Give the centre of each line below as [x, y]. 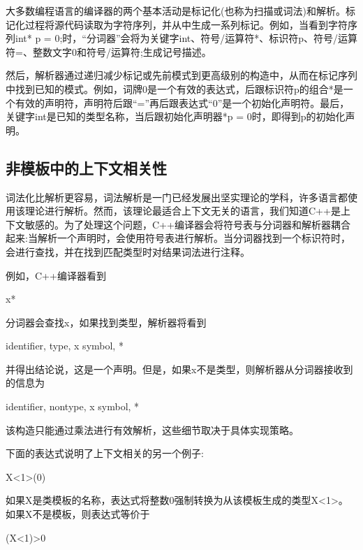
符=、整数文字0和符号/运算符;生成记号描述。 [109, 51]
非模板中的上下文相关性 [86, 167]
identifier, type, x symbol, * [65, 346]
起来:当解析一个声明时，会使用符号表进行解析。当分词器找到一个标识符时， [178, 238]
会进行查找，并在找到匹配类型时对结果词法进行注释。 [128, 251]
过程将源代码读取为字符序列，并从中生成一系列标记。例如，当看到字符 [186, 24]
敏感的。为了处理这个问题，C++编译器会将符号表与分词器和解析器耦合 [187, 224]
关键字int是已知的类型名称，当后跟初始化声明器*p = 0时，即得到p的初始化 [176, 116]
